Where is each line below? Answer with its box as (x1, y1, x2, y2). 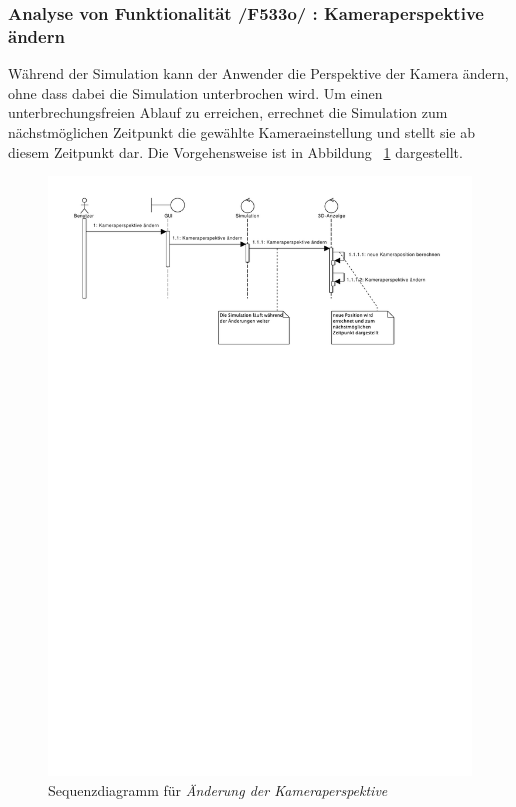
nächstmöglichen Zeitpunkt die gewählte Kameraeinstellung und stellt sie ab (8, 121, 476, 142)
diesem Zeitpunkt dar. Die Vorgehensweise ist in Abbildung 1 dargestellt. (8, 141, 463, 162)
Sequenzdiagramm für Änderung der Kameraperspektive (48, 779, 388, 800)
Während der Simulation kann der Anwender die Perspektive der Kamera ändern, (8, 63, 509, 84)
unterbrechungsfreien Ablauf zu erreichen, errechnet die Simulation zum (8, 102, 448, 123)
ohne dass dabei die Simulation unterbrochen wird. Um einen (8, 82, 383, 103)
